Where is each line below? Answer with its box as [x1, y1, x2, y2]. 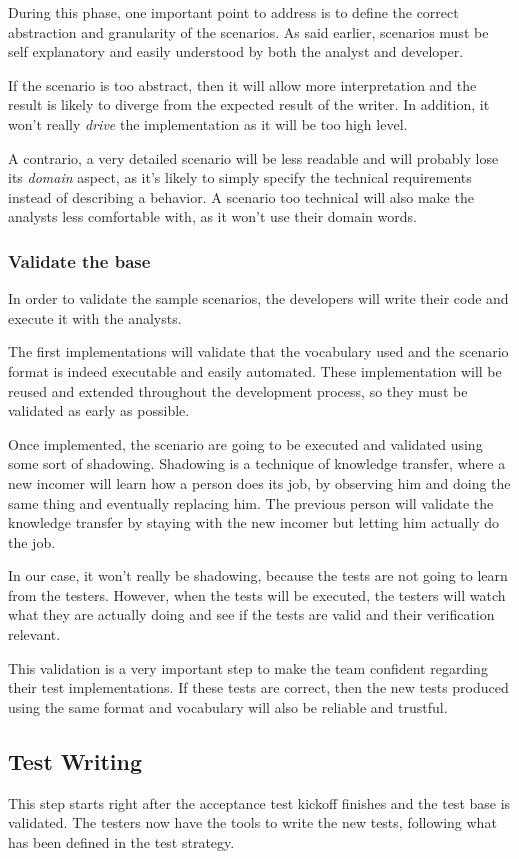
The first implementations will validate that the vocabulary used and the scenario [8, 341, 509, 362]
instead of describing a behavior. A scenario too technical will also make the [8, 186, 474, 207]
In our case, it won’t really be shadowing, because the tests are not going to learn [8, 565, 508, 586]
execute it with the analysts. [8, 307, 182, 328]
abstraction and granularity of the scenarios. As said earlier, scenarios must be [8, 21, 489, 42]
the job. [8, 531, 56, 552]
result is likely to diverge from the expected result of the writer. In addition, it [8, 94, 490, 115]
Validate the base [8, 248, 151, 273]
